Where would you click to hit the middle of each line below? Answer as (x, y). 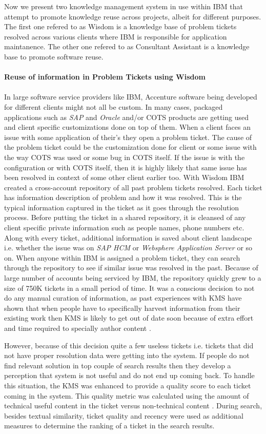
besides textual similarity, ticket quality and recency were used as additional (124, 415)
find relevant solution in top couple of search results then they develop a (118, 365)
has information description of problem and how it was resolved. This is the (123, 197)
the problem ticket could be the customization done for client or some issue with (130, 147)
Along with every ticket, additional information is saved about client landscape (128, 237)
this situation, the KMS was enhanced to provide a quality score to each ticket (128, 385)
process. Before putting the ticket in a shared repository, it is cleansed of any (125, 217)
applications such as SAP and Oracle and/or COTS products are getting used (126, 117)
